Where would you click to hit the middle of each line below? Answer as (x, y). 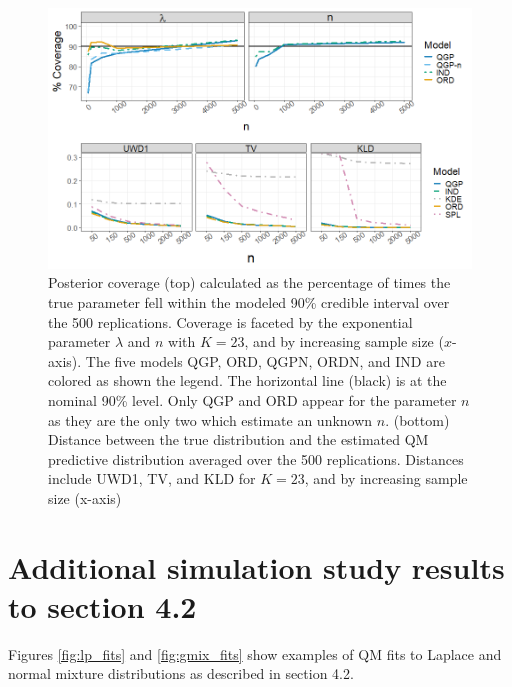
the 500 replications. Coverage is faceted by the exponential (230, 321)
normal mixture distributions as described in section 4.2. (181, 673)
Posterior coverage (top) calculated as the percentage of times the (249, 282)
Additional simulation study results (256, 566)
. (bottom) (417, 419)
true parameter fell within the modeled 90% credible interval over (249, 301)
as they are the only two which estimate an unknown (210, 419)
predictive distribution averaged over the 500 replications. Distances (256, 458)
